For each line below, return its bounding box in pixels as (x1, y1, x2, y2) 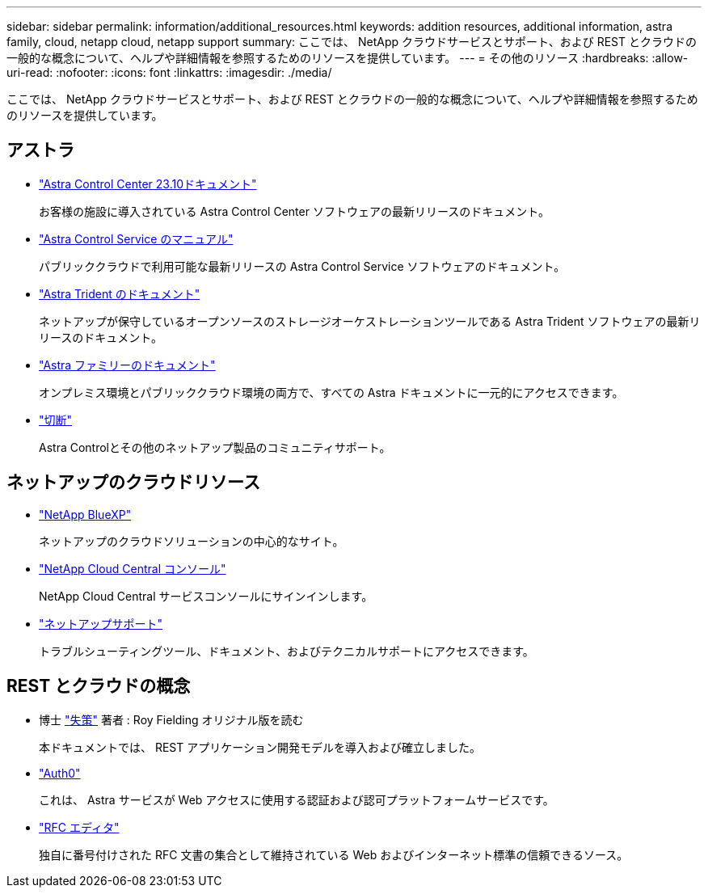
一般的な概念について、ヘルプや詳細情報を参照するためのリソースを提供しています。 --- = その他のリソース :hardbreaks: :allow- (6, 51, 689, 65)
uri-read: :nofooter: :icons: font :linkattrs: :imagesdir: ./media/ (6, 65, 332, 79)
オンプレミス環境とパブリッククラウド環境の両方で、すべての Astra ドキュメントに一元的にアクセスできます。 (39, 385, 624, 399)
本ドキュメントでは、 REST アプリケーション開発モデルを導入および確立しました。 (39, 740, 481, 754)
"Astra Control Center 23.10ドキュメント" (39, 176, 257, 191)
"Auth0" (39, 765, 81, 780)
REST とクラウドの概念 (6, 676, 191, 697)
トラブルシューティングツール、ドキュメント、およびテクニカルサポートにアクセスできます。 (39, 643, 534, 658)
